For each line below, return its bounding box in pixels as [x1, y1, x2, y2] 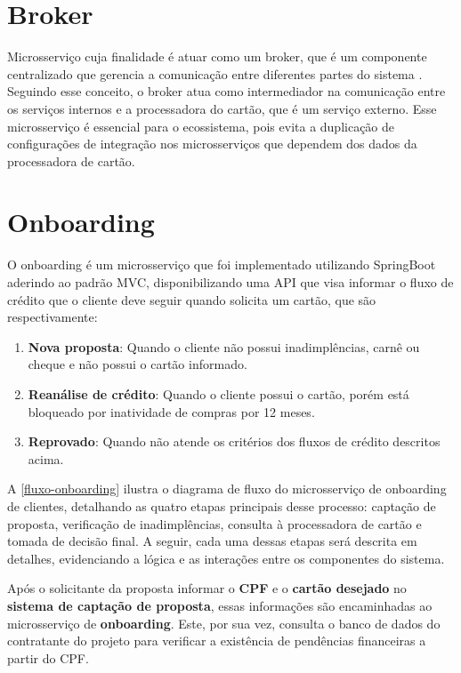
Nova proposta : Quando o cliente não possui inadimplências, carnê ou [28, 337, 420, 356]
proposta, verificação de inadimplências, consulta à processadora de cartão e [7, 514, 422, 533]
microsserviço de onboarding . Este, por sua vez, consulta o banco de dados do [7, 613, 441, 632]
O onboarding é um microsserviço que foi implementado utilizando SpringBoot [7, 255, 436, 274]
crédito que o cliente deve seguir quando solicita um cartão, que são [7, 290, 376, 308]
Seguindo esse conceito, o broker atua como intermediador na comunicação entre [7, 82, 446, 100]
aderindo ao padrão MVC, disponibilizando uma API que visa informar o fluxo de [7, 273, 454, 291]
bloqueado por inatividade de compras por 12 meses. [28, 402, 315, 421]
